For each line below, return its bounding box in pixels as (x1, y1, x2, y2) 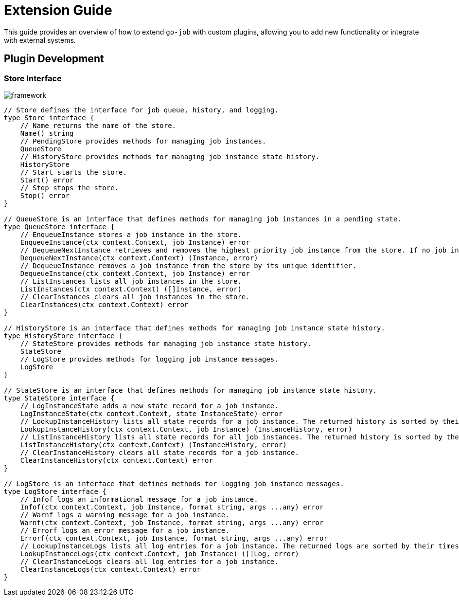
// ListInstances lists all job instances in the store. (20, 277, 242, 285)
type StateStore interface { (4, 394, 115, 402)
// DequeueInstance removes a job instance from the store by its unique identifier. (20, 261, 356, 270)
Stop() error (20, 191, 70, 200)
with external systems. (4, 36, 76, 44)
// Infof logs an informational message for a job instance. (20, 495, 258, 503)
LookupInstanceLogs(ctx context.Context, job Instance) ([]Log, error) (20, 549, 299, 558)
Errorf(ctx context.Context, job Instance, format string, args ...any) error (20, 534, 328, 542)
